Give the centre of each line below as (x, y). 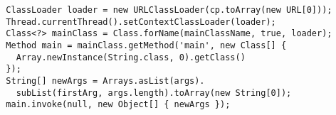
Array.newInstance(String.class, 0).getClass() (131, 57)
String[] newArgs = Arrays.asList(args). (105, 81)
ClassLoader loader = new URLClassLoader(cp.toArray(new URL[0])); (169, 10)
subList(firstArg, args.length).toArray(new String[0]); (154, 93)
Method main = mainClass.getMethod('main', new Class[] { (146, 45)
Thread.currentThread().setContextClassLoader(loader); (141, 22)
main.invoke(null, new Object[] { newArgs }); (118, 105)
